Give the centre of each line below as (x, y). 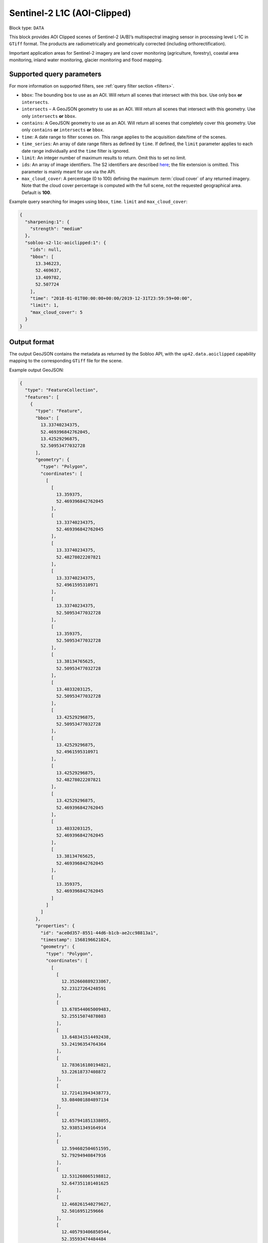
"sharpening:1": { (47, 222)
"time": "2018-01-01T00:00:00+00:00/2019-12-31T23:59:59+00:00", (111, 298)
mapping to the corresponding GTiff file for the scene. (66, 361)
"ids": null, (46, 250)
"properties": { (55, 926)
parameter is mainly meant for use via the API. (69, 172)
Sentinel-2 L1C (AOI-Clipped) (70, 13)
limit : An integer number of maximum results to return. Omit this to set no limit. (104, 158)
